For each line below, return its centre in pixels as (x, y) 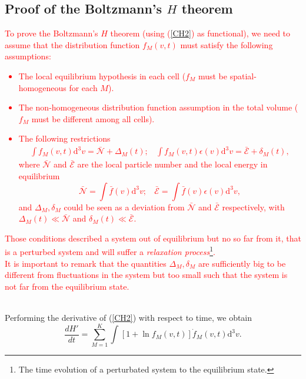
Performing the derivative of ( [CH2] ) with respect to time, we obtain (129, 318)
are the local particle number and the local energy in (172, 164)
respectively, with (253, 207)
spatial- (243, 76)
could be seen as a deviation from (124, 207)
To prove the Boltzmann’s (51, 33)
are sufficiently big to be (242, 263)
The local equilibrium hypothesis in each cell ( (102, 76)
